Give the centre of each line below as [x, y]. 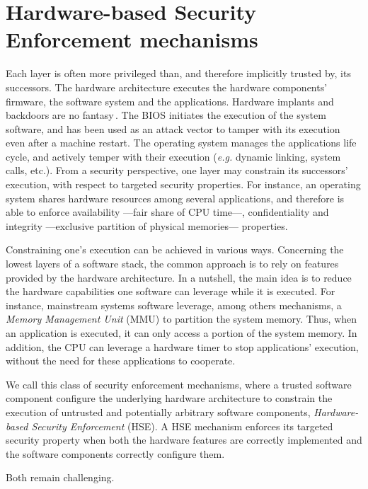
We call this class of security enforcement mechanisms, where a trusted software [179, 384]
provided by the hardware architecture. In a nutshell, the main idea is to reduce [179, 277]
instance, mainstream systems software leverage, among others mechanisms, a [174, 305]
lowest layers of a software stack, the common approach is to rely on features [172, 264]
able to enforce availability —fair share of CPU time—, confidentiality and [167, 212]
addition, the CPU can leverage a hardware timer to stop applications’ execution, [182, 346]
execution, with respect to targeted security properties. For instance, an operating [183, 184]
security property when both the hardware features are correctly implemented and [184, 440]
